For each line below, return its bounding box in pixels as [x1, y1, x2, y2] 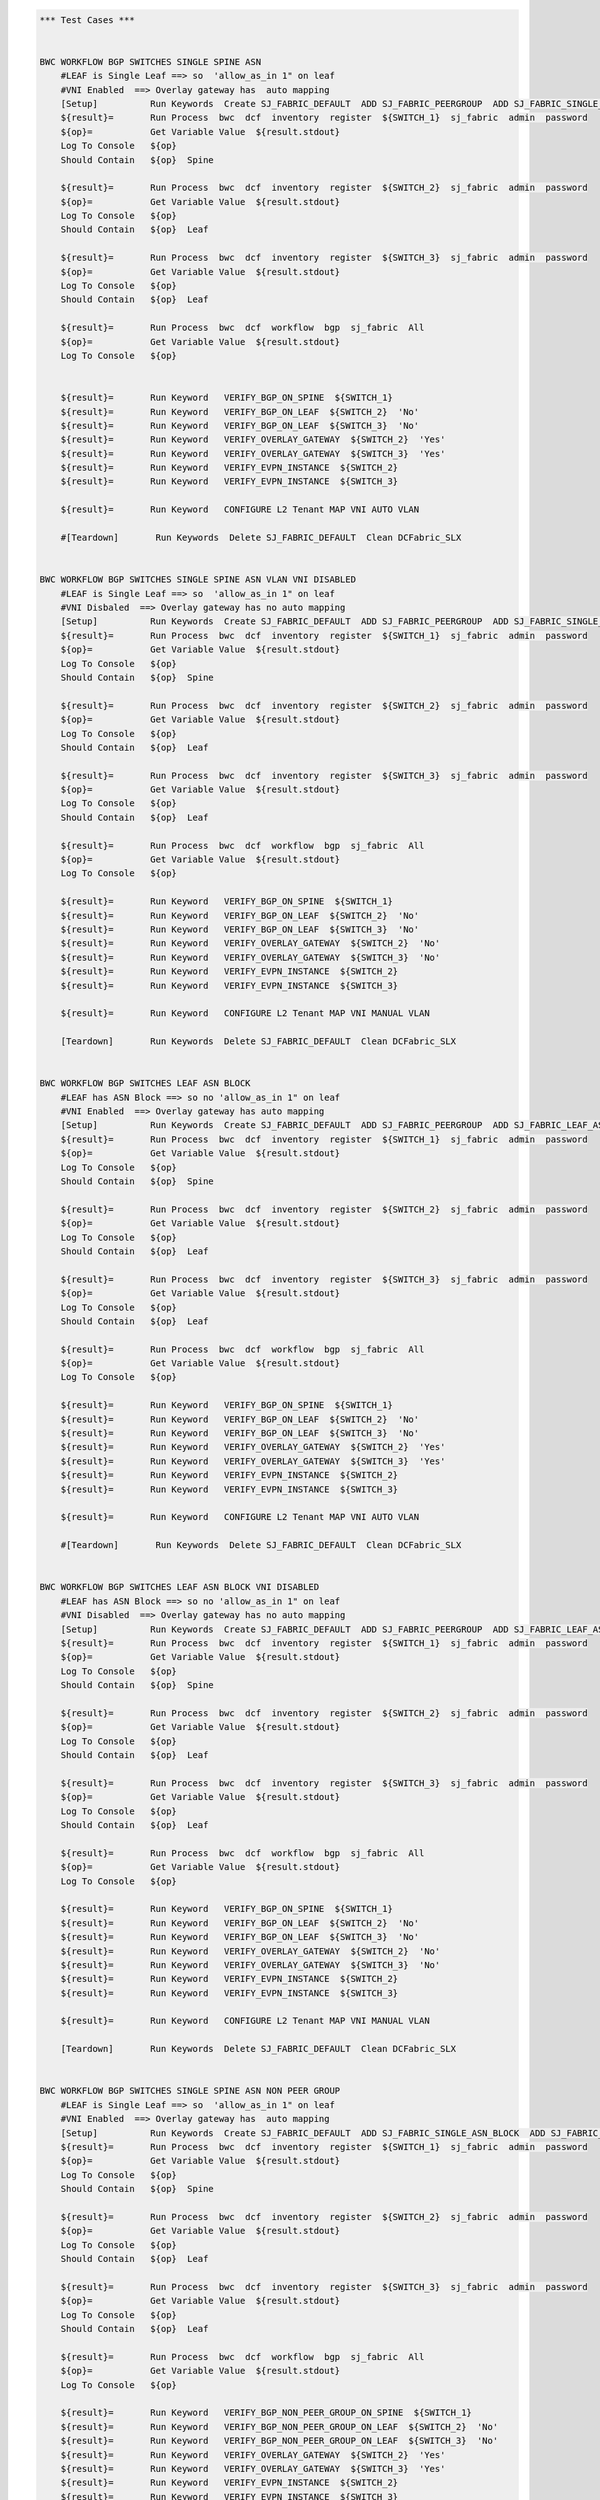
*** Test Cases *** [39, 14, 135, 25]
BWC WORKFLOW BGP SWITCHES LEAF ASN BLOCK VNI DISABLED [39, 1581, 320, 1593]
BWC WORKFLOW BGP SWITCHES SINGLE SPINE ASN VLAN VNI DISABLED [39, 574, 357, 585]
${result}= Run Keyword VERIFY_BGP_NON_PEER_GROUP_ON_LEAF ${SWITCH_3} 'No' [60, 2435, 499, 2447]
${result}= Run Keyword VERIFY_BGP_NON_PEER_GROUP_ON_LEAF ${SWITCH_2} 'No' [60, 2421, 499, 2432]
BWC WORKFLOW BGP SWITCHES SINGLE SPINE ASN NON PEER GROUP [39, 2085, 341, 2097]
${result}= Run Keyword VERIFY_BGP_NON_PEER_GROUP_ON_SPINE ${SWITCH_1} [60, 2407, 472, 2419]
